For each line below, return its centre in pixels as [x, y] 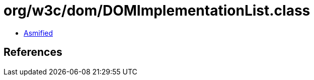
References [33, 52]
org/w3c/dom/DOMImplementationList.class [157, 11]
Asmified [38, 33]
